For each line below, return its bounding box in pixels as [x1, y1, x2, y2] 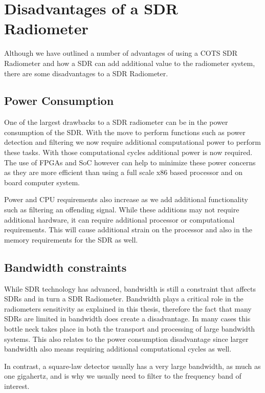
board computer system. [4, 177, 80, 187]
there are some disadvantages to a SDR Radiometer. [4, 68, 168, 78]
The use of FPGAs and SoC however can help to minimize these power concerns [4, 157, 256, 167]
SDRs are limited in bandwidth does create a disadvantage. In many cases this [4, 313, 251, 324]
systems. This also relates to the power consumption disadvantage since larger [4, 333, 249, 344]
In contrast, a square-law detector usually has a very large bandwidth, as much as [4, 360, 261, 371]
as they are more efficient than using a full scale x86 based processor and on [4, 167, 243, 178]
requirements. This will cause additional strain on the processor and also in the [4, 224, 252, 235]
